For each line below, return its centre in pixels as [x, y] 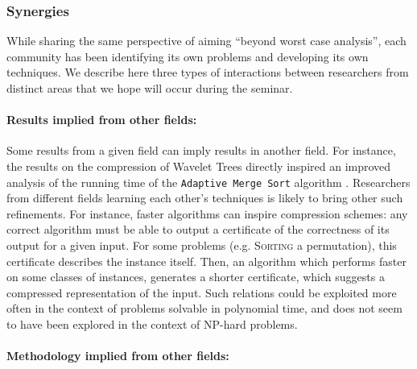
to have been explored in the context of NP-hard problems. [152, 323]
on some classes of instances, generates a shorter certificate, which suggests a [196, 277]
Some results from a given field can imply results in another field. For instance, [201, 150]
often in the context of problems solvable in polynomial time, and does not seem [204, 308]
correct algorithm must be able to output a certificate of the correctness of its [198, 229]
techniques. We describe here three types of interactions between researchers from [208, 72]
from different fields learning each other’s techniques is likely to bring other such [205, 198]
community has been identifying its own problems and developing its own [188, 56]
